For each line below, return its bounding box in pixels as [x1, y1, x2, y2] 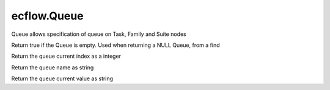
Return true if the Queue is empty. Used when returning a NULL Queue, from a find [11, 41, 220, 49]
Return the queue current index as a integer [11, 52, 122, 60]
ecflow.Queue [11, 9, 84, 22]
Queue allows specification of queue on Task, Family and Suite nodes [11, 30, 186, 38]
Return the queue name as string [11, 64, 94, 71]
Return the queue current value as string [11, 75, 113, 82]
